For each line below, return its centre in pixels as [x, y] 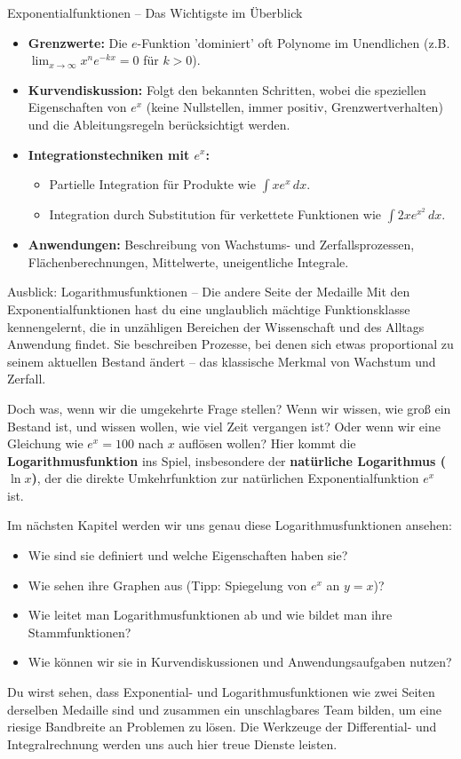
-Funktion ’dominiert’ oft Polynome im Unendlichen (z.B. [294, 42]
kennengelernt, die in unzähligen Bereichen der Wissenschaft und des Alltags [216, 326]
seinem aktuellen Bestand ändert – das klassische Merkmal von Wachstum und [222, 361]
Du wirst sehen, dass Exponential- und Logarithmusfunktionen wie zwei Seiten [221, 692]
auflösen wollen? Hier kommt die [267, 443]
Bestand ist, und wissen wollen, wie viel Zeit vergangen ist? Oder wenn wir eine [224, 426]
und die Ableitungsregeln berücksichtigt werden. [159, 124]
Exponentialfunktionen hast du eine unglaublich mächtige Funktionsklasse [209, 308]
